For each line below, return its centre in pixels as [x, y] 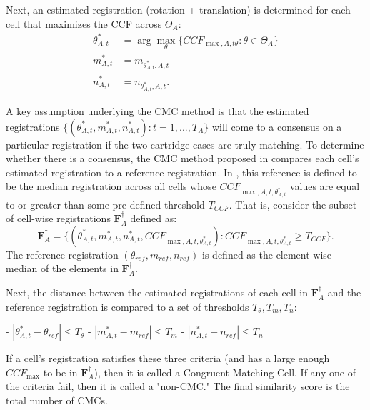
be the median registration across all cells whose [111, 186]
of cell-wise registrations [58, 218]
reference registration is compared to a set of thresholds [127, 306]
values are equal [325, 186]
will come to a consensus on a [277, 126]
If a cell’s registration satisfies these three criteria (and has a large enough [168, 358]
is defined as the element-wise [267, 254]
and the [344, 292]
